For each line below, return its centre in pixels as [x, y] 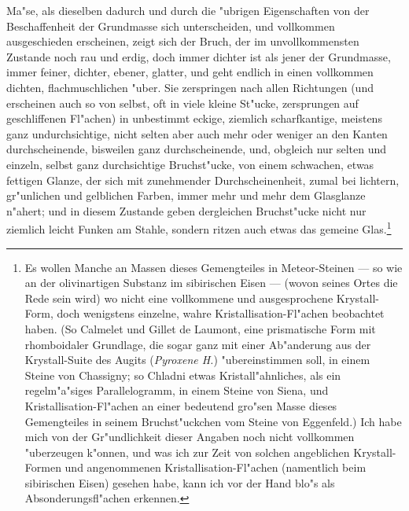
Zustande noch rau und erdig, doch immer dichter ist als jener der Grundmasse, [199, 56]
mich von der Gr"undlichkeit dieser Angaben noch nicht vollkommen [190, 437]
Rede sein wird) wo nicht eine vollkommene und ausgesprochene [179, 298]
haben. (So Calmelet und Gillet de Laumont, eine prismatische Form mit [200, 328]
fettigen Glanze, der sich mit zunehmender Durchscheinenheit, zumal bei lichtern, [203, 180]
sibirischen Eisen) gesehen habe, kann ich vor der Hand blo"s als [180, 482]
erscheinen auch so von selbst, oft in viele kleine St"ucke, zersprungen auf [182, 103]
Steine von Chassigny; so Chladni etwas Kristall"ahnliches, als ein [183, 375]
